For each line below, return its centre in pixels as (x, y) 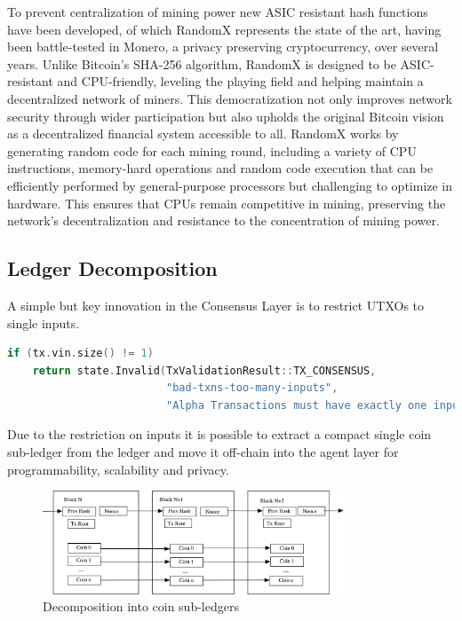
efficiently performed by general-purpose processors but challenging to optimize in (230, 185)
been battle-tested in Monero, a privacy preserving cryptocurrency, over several (223, 47)
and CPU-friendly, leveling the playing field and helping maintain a (240, 81)
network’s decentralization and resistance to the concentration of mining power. (223, 220)
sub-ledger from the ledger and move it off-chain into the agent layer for (203, 452)
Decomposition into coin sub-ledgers (141, 606)
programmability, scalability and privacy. (118, 469)
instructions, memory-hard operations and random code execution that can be (220, 168)
